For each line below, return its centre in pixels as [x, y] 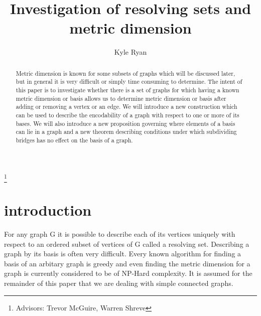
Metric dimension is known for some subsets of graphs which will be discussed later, [125, 73]
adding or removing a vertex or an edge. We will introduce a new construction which [126, 107]
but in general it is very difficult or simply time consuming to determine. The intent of [129, 82]
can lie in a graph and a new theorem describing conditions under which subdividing [126, 132]
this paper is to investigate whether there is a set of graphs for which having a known [127, 90]
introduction [48, 210]
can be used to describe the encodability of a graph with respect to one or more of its [127, 115]
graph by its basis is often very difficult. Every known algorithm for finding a [123, 254]
